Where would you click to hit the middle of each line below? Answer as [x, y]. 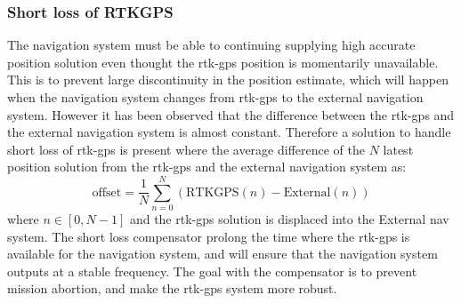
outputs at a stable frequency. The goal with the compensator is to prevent [212, 271]
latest [398, 149]
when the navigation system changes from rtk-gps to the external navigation [215, 97]
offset [107, 192]
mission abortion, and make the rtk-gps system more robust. [172, 288]
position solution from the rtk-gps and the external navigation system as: [207, 167]
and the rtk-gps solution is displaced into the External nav [289, 219]
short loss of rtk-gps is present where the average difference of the [186, 149]
